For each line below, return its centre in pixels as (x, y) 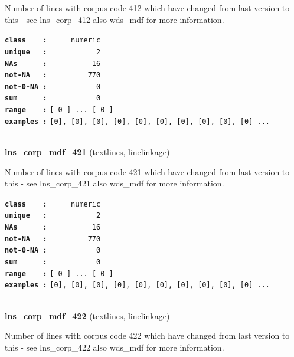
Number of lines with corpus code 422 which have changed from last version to (147, 335)
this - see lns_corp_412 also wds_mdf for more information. (115, 19)
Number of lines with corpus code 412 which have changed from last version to (147, 8)
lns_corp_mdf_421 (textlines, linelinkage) (87, 152)
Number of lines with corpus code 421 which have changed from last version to (147, 171)
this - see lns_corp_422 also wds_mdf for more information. (115, 347)
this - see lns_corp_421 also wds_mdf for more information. (115, 183)
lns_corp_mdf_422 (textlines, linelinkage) (87, 315)
